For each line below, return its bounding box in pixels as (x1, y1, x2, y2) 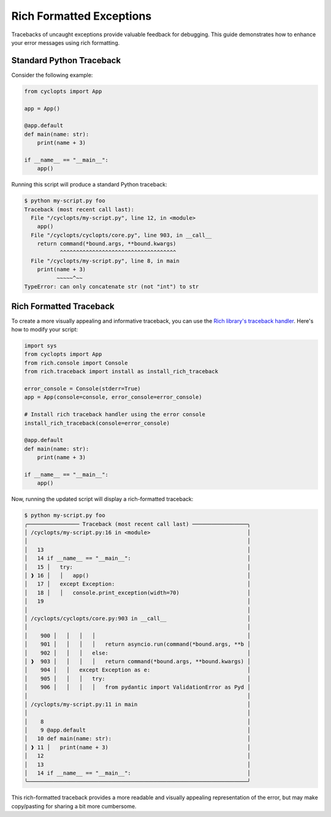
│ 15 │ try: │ (24, 563, 251, 570)
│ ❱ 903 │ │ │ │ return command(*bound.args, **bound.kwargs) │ (24, 657, 251, 665)
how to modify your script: (11, 326, 78, 333)
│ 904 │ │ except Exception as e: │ (24, 667, 251, 673)
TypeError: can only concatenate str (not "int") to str (24, 283, 199, 290)
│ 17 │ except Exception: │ (24, 581, 251, 587)
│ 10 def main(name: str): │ (24, 735, 251, 742)
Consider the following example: (11, 71, 93, 79)
